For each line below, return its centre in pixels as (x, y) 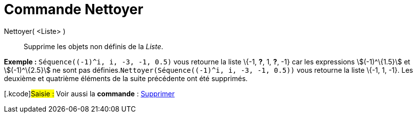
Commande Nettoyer (74, 9)
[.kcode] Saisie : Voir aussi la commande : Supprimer (89, 93)
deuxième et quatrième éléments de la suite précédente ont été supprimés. (126, 78)
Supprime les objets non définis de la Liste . (94, 46)
